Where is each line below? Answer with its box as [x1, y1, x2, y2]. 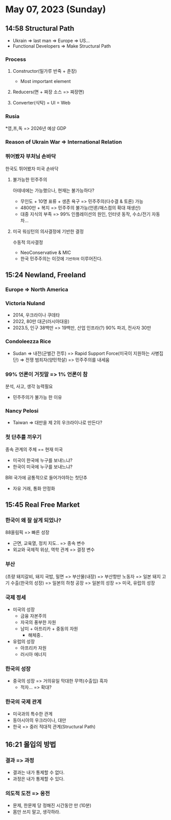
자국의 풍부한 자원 [20, 619, 56, 625]
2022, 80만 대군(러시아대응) [12, 319, 70, 325]
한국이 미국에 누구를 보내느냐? [12, 464, 73, 470]
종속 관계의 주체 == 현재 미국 [5, 446, 63, 452]
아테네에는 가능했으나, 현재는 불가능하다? [12, 187, 94, 193]
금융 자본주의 [20, 613, 47, 619]
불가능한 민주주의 [12, 176, 47, 182]
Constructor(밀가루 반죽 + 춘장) [12, 68, 77, 74]
